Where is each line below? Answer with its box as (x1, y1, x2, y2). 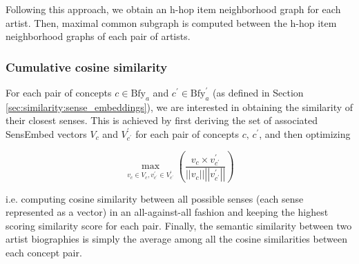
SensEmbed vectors (6, 126, 87, 141)
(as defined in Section (213, 85, 304, 99)
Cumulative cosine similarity (6, 58, 168, 75)
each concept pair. (6, 245, 82, 259)
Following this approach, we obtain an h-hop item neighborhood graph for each (6, 2, 341, 16)
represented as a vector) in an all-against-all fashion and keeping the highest (6, 205, 329, 219)
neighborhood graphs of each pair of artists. (6, 29, 191, 43)
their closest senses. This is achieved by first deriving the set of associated (6, 113, 318, 128)
